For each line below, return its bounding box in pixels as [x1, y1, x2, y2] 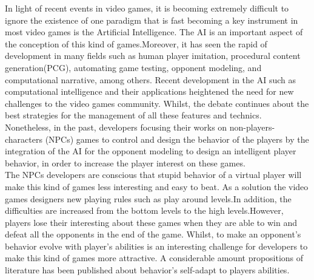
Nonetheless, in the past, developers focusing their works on [5, 120, 227, 133]
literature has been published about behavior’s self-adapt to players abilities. [5, 264, 290, 276]
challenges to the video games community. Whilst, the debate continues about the [5, 97, 309, 109]
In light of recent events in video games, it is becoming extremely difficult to [5, 2, 289, 14]
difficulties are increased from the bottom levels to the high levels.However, [5, 204, 284, 217]
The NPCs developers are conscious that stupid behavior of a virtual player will [5, 168, 302, 181]
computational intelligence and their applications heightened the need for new [5, 85, 294, 98]
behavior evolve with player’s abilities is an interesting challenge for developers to [5, 239, 308, 252]
